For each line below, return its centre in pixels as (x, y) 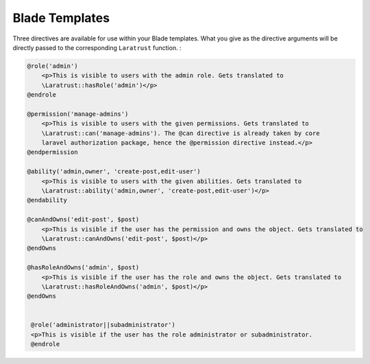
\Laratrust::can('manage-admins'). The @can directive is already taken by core (181, 133)
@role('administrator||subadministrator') (103, 325)
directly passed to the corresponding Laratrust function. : (97, 47)
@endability (47, 200)
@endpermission (52, 152)
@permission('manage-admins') (78, 114)
